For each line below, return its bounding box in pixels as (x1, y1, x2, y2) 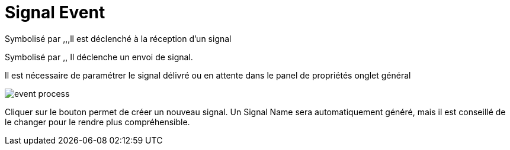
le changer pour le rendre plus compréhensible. (5, 116, 190, 127)
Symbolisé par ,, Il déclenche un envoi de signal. (5, 51, 193, 62)
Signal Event (5, 2, 105, 22)
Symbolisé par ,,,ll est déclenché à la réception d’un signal (5, 33, 232, 44)
